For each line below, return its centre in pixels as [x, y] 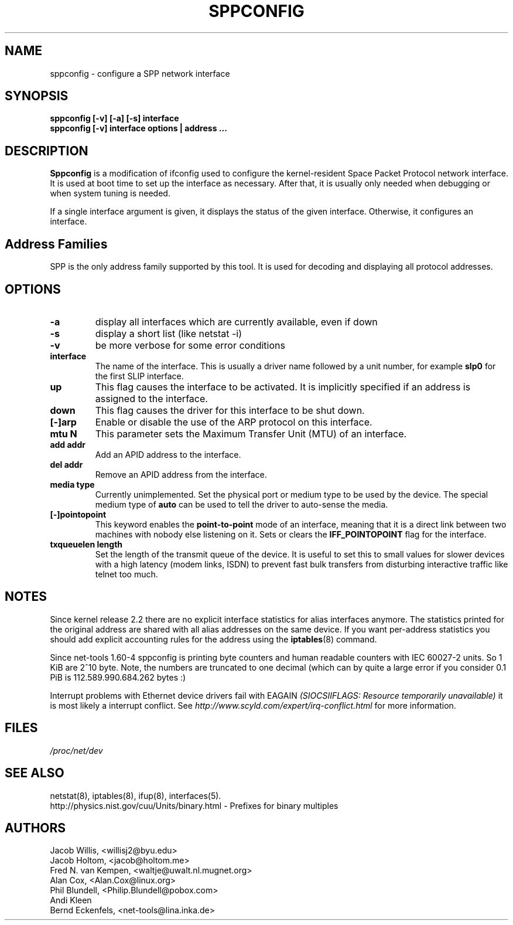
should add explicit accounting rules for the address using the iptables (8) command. [213, 639]
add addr [68, 444]
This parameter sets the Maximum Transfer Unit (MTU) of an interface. [251, 433]
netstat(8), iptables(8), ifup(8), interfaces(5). [136, 795]
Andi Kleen [71, 900]
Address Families [56, 244]
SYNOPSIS [37, 96]
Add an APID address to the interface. [168, 454]
